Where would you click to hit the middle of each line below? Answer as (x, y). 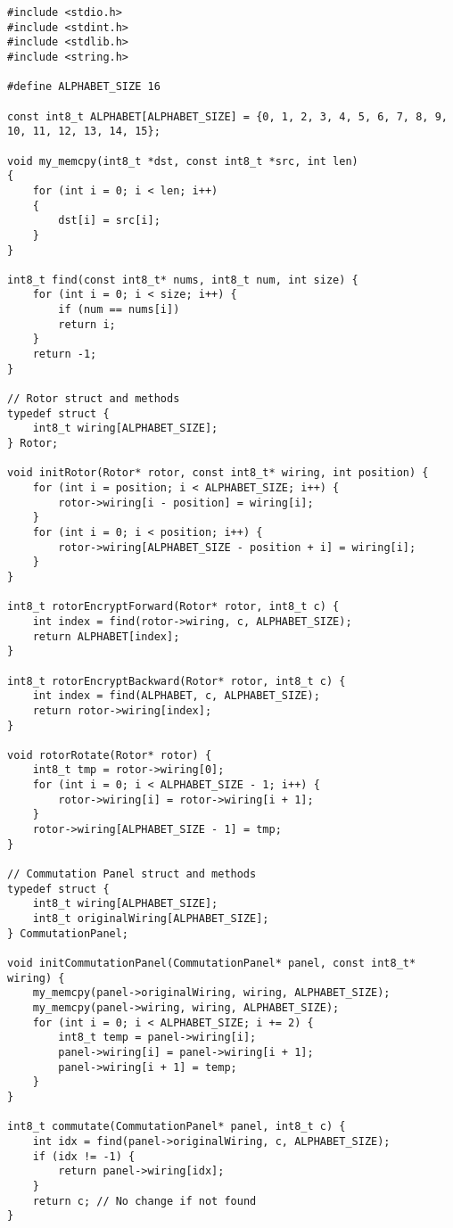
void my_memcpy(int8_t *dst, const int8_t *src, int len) (183, 161)
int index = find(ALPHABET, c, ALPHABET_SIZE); (176, 696)
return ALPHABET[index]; (106, 636)
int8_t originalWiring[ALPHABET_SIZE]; (151, 919)
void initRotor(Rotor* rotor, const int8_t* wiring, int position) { (218, 473)
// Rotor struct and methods (94, 399)
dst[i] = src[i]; (109, 221)
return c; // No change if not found (144, 1201)
